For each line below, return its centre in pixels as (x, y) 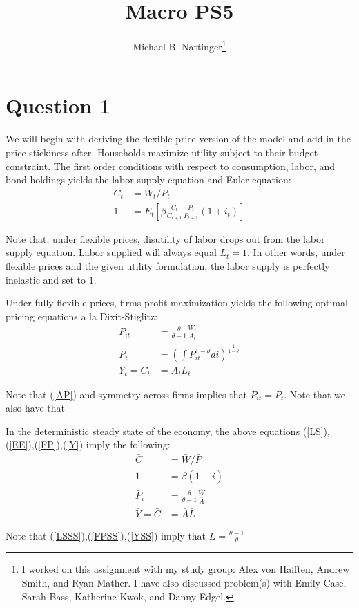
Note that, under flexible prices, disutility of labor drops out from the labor (165, 238)
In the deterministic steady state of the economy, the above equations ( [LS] (165, 431)
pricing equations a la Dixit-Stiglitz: (82, 316)
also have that (36, 408)
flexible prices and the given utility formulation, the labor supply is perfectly (168, 265)
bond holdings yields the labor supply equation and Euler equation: (148, 179)
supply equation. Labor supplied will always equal (111, 252)
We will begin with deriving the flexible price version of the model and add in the (178, 139)
